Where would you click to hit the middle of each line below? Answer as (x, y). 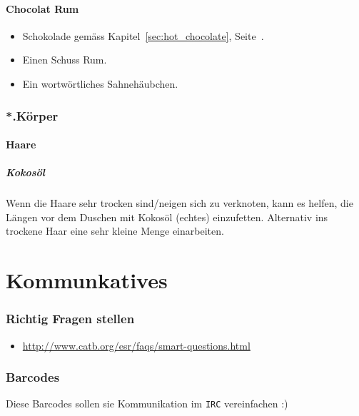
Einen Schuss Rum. (65, 60)
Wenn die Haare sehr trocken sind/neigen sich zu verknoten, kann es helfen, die (179, 203)
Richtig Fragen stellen (70, 319)
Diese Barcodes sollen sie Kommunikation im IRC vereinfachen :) (147, 404)
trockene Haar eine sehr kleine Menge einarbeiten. (115, 231)
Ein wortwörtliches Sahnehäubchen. (100, 83)
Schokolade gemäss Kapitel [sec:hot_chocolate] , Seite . (143, 35)
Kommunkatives (87, 280)
